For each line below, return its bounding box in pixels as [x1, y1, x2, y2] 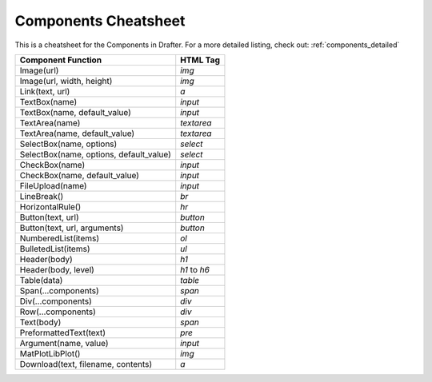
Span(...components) [19, 285, 99, 296]
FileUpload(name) [19, 180, 87, 191]
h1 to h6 [180, 264, 210, 275]
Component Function [19, 54, 102, 66]
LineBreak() [19, 190, 64, 201]
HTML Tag [180, 54, 220, 66]
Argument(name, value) [19, 337, 109, 348]
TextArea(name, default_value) [19, 128, 135, 139]
